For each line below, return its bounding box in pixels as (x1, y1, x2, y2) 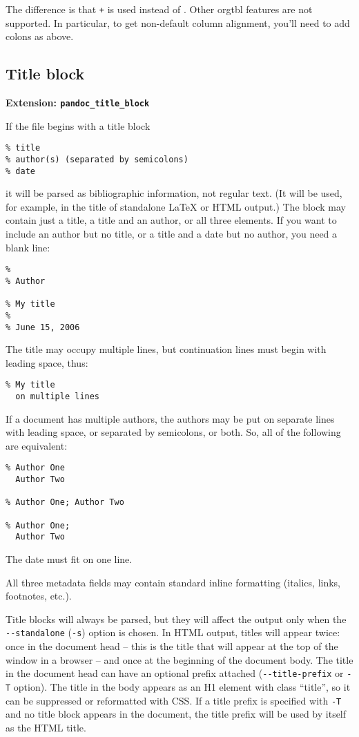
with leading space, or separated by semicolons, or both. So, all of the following (6, 425, 341, 439)
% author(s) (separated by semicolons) (6, 154, 188, 164)
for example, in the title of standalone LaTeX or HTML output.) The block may (6, 199, 346, 213)
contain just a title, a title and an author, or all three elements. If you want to (6, 213, 337, 227)
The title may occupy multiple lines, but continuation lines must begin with (6, 342, 327, 356)
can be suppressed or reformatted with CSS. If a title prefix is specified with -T (6, 693, 342, 707)
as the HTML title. (6, 720, 86, 734)
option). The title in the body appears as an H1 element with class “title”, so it (13, 679, 351, 693)
